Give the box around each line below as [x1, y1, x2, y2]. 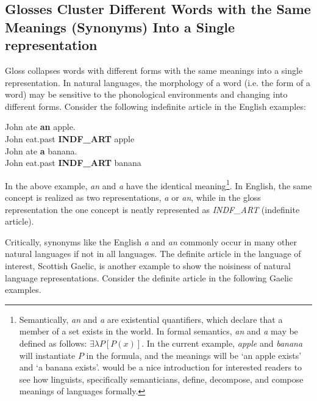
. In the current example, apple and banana [141, 336, 303, 349]
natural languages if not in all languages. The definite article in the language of [5, 247, 301, 260]
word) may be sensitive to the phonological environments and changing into [5, 88, 288, 101]
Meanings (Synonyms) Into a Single [5, 17, 235, 36]
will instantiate [19, 349, 76, 361]
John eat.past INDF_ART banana [5, 156, 141, 169]
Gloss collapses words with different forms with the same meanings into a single [5, 63, 303, 76]
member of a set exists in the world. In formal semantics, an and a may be [19, 325, 298, 338]
